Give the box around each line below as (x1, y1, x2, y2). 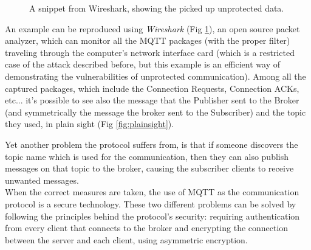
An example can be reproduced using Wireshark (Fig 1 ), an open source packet (5, 22, 300, 35)
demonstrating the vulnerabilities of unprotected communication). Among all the (5, 69, 306, 82)
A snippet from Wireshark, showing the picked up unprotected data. (29, 2, 284, 14)
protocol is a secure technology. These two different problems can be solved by (5, 197, 296, 210)
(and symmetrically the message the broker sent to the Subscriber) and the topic (5, 105, 306, 118)
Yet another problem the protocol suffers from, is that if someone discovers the (5, 137, 298, 150)
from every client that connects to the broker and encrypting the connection (5, 221, 289, 234)
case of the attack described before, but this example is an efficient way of (5, 58, 280, 71)
